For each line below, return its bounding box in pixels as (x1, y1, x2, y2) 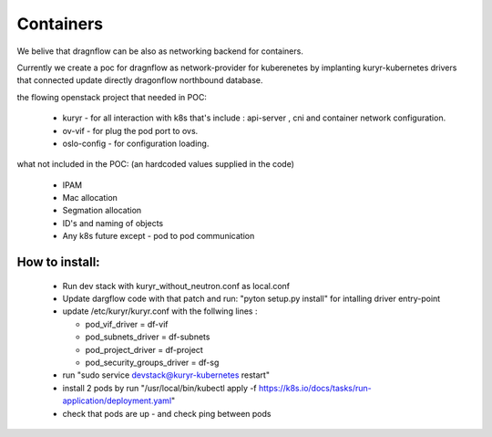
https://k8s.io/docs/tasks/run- (258, 382, 373, 393)
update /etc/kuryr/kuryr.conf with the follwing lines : (62, 306, 258, 317)
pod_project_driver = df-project (85, 344, 204, 355)
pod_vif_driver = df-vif (85, 318, 169, 329)
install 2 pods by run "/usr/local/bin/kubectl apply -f (62, 382, 257, 393)
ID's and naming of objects (62, 217, 164, 228)
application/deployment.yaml (62, 395, 172, 406)
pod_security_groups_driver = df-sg (85, 357, 220, 368)
